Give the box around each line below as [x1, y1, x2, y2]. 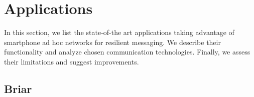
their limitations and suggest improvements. [4, 56, 139, 66]
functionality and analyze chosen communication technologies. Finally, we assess [4, 46, 250, 57]
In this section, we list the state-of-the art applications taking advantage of [4, 27, 234, 37]
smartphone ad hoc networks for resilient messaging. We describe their [4, 36, 221, 47]
